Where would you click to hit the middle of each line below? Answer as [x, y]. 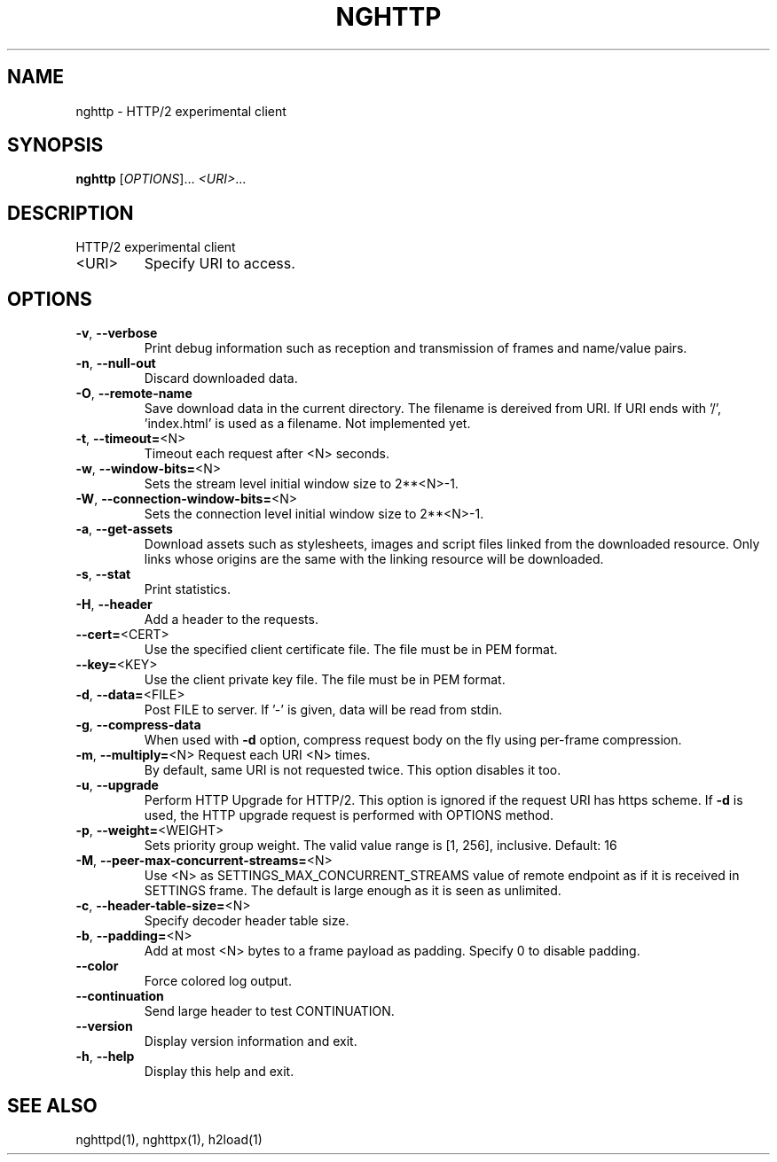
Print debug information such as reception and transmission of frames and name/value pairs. [416, 348]
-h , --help [105, 1057]
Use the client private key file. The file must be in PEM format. [325, 680]
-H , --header [114, 604]
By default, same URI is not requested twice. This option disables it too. [353, 770]
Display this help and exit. [219, 1072]
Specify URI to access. [220, 264]
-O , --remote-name [134, 394]
